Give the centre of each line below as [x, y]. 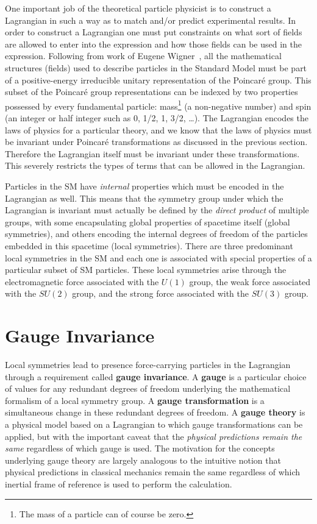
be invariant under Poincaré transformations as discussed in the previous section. [156, 142]
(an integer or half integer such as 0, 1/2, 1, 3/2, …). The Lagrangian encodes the [157, 118]
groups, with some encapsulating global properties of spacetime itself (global [148, 221]
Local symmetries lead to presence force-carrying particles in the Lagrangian [148, 365]
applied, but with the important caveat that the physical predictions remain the [154, 436]
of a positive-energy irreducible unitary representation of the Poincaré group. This [158, 80]
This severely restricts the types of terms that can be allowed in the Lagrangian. [155, 165]
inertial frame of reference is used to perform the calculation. [119, 483]
